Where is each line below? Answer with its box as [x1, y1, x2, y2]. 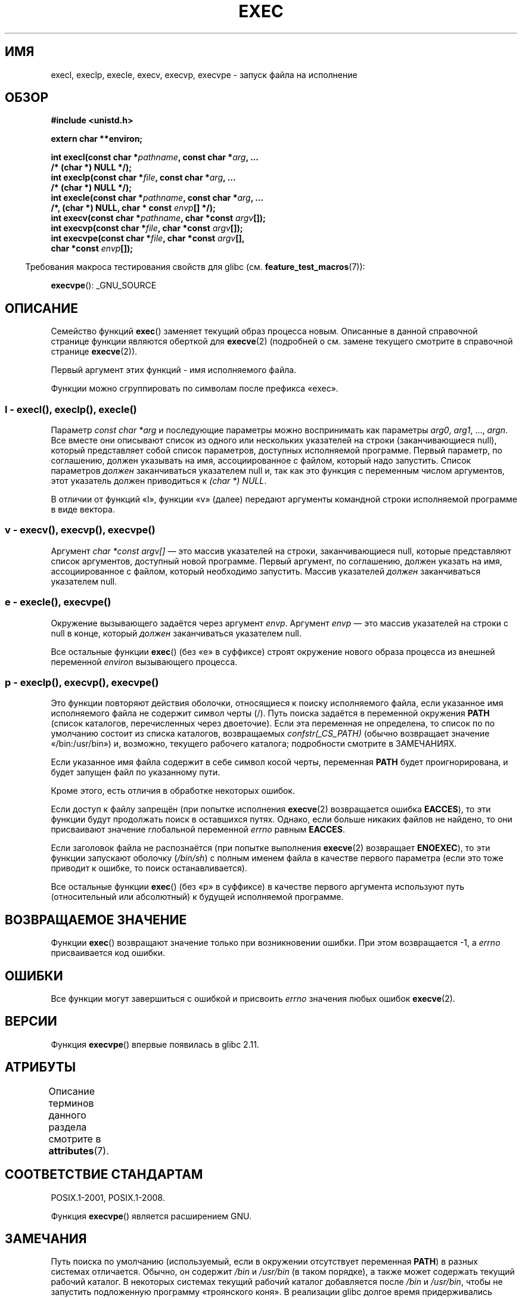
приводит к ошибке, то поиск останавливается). [51, 863, 247, 874]
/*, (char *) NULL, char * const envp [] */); [51, 203, 216, 213]
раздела [48, 1120, 87, 1133]
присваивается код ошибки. [51, 948, 166, 958]
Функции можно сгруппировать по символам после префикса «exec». [51, 383, 338, 394]
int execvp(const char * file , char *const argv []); [51, 223, 243, 234]
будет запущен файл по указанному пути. [51, 767, 220, 778]
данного [48, 1108, 86, 1121]
